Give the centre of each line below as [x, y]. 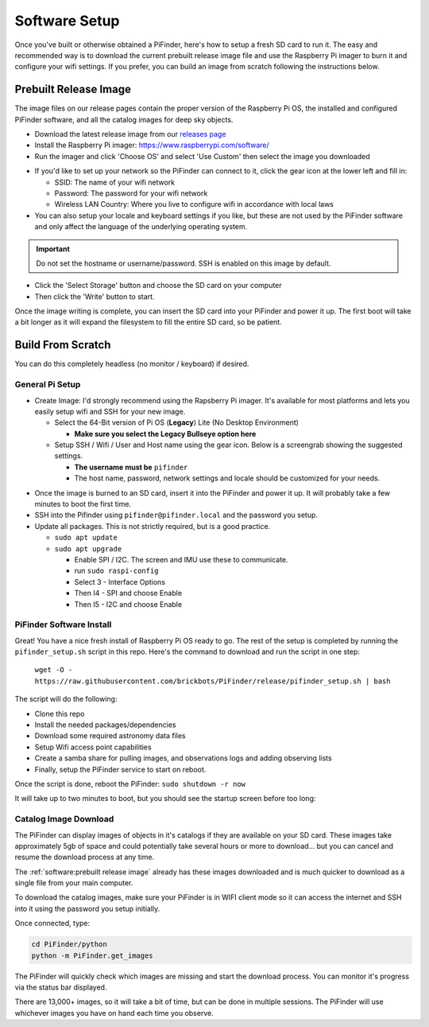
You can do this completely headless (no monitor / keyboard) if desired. [132, 364]
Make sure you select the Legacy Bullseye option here [165, 434]
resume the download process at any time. [85, 857]
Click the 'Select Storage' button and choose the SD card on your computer [158, 286]
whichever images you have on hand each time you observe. [114, 1013]
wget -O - [54, 670]
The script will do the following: [66, 699]
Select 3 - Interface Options [120, 582]
